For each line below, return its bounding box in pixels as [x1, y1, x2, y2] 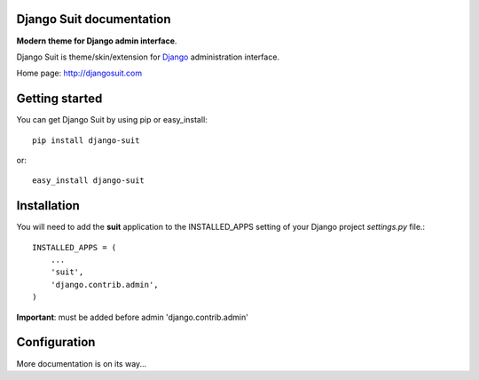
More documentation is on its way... [16, 358, 147, 368]
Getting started [16, 91, 103, 107]
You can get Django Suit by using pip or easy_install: [16, 115, 208, 125]
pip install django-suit [32, 135, 140, 146]
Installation [16, 198, 80, 213]
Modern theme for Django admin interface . [16, 36, 177, 46]
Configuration [16, 335, 96, 350]
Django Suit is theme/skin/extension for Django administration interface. [16, 51, 279, 62]
